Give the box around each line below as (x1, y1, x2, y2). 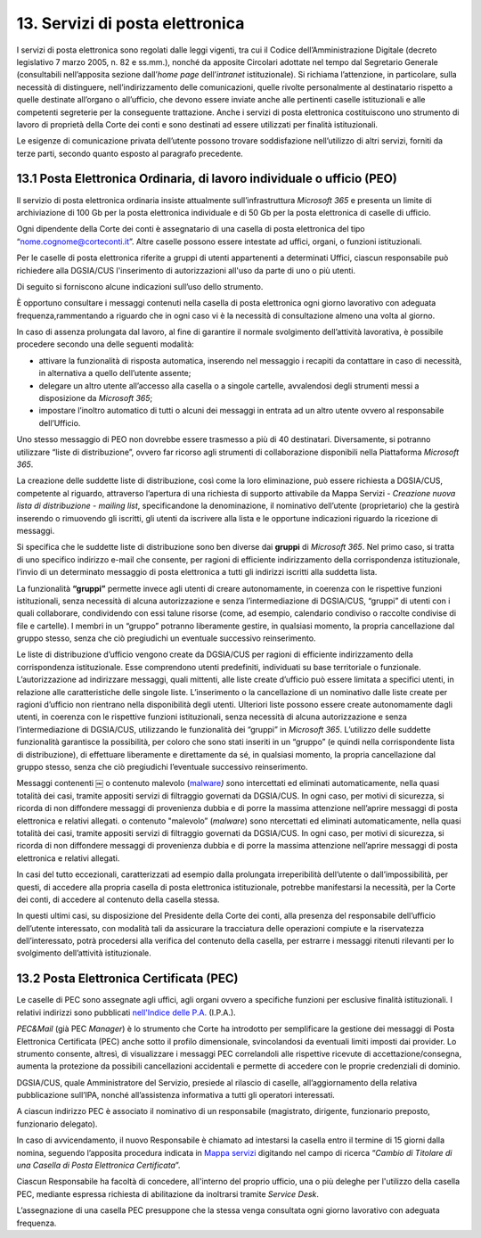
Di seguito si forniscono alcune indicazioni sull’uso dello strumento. (16, 281, 264, 291)
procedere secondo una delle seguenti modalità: (16, 339, 195, 349)
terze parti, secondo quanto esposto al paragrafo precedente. (16, 148, 244, 159)
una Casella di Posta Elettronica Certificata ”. (16, 1160, 181, 1171)
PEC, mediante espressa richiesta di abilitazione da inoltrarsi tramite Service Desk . (16, 1188, 320, 1199)
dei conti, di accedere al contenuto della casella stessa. (16, 894, 220, 905)
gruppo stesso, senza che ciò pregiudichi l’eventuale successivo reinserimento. (16, 761, 308, 772)
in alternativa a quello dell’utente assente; (38, 368, 192, 379)
